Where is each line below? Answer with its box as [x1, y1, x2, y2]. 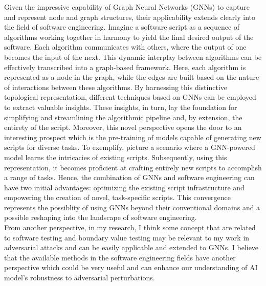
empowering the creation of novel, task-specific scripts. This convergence [4, 192, 231, 203]
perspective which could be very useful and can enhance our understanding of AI [4, 262, 258, 273]
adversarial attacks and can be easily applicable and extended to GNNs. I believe [4, 242, 259, 253]
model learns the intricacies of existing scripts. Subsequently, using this [4, 151, 227, 162]
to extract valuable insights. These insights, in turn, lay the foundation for [4, 101, 237, 112]
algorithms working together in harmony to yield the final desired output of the [4, 31, 254, 42]
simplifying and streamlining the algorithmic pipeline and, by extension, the [4, 112, 242, 122]
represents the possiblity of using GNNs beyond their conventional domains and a [4, 202, 260, 212]
